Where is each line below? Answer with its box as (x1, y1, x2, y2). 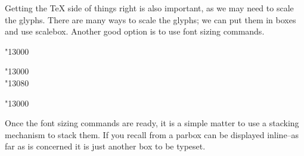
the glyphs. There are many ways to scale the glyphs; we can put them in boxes (5, 13, 296, 26)
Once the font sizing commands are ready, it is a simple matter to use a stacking (5, 117, 299, 129)
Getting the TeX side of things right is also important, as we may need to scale (5, 2, 294, 14)
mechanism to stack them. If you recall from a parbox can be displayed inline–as (5, 128, 299, 141)
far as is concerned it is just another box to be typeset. (5, 140, 206, 152)
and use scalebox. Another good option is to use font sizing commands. (5, 25, 265, 38)
